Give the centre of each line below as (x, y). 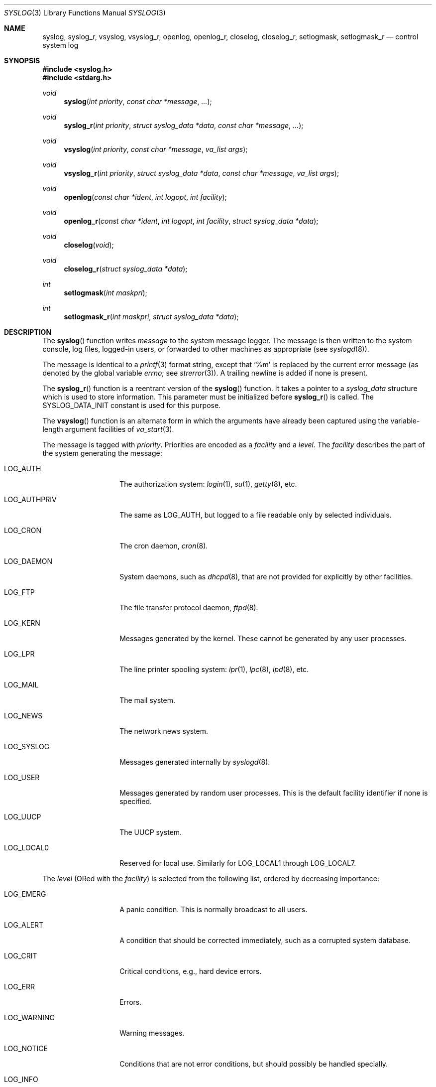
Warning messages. (152, 1033)
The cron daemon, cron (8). (164, 546)
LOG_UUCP (23, 817)
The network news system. (164, 731)
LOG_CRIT (21, 956)
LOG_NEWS (23, 716)
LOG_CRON (23, 530)
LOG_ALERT (24, 925)
